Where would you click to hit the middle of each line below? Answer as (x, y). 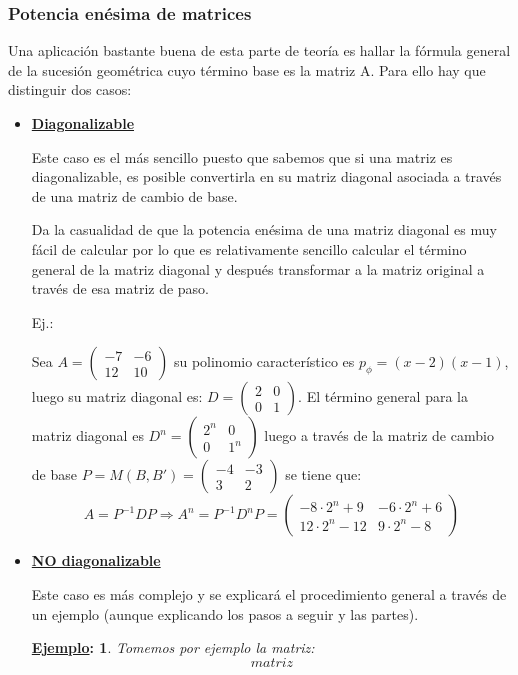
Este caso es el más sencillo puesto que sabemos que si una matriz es (242, 156)
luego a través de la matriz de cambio (379, 435)
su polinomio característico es (264, 361)
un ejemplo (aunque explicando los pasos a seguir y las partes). (225, 613)
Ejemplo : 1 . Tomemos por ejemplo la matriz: (173, 647)
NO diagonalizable (96, 560)
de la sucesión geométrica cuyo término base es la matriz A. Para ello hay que (247, 69)
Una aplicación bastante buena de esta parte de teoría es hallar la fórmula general (259, 50)
